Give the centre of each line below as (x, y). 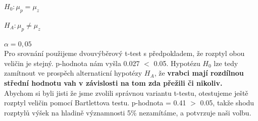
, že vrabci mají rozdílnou (199, 73)
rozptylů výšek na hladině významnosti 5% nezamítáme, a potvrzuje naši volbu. (128, 112)
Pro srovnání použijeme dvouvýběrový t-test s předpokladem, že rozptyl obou (124, 53)
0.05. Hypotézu (177, 63)
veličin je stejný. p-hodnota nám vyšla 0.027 (72, 63)
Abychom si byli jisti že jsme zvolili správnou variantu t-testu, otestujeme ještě (126, 93)
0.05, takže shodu (227, 103)
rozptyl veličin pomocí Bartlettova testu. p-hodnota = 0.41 (95, 103)
